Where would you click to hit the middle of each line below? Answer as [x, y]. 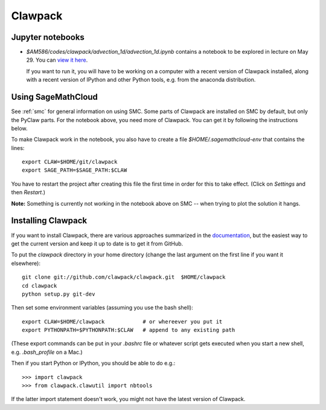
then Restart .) [28, 192]
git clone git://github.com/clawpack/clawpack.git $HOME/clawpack [124, 277]
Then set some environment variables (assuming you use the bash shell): [102, 308]
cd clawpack [40, 285]
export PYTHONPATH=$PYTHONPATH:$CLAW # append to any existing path [129, 330]
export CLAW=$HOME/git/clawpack [70, 162]
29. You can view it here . [57, 60]
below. [19, 128]
